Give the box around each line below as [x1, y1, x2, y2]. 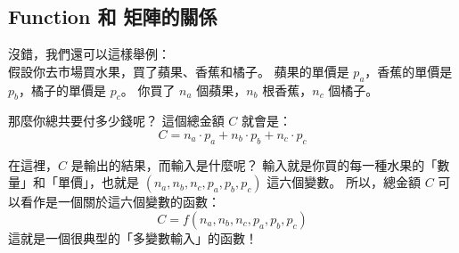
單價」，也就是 [57, 173, 139, 192]
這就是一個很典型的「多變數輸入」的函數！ [8, 228, 258, 247]
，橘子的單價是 [19, 80, 107, 99]
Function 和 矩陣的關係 [8, 3, 217, 30]
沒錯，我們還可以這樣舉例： [8, 45, 170, 63]
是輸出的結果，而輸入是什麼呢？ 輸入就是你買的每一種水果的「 [70, 155, 438, 174]
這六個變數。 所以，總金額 [266, 173, 421, 192]
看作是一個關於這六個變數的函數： [20, 192, 220, 211]
